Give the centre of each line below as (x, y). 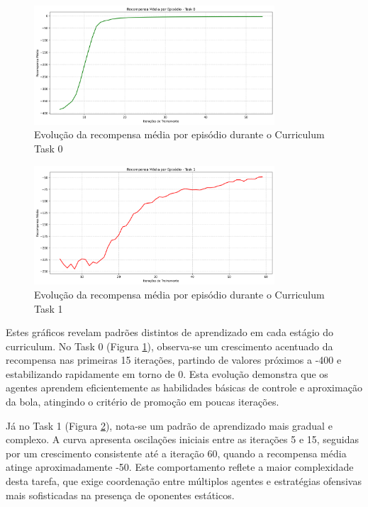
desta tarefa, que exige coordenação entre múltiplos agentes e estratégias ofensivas (184, 481)
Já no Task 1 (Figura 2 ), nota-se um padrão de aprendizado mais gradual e (169, 425)
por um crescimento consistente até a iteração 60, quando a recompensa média (176, 453)
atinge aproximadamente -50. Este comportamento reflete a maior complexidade (180, 467)
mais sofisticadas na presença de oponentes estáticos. (120, 495)
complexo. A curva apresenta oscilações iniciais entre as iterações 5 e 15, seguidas (183, 439)
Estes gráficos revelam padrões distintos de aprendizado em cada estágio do (170, 332)
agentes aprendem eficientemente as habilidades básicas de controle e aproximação (184, 388)
